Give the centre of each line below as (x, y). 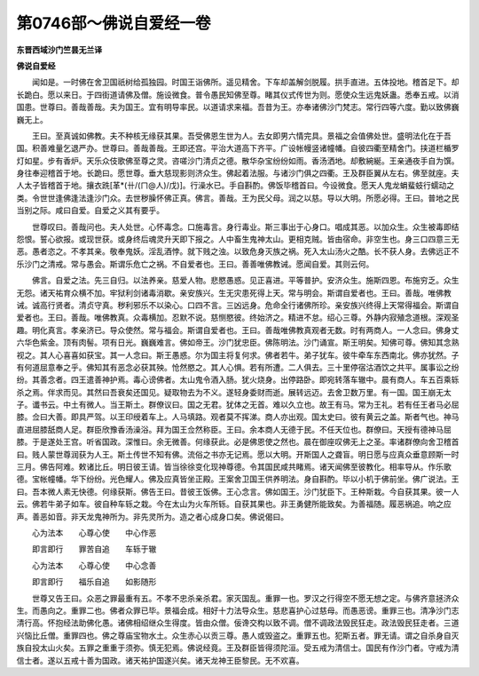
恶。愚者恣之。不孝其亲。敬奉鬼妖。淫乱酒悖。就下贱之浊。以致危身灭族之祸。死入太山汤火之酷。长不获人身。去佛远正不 (238, 251)
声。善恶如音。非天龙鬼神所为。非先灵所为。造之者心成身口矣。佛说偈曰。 (152, 516)
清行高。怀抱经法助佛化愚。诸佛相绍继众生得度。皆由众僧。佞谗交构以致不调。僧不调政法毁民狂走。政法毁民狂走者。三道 (238, 623)
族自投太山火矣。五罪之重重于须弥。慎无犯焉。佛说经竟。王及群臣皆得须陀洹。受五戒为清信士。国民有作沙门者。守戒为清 (238, 648)
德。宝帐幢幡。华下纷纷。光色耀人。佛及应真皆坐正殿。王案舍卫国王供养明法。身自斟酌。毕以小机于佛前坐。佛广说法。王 (238, 479)
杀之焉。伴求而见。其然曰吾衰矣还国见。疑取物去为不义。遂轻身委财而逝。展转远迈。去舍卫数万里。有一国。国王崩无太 (234, 392)
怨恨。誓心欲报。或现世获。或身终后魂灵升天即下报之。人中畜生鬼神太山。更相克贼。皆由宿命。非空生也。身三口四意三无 (238, 239)
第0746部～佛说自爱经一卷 (114, 23)
